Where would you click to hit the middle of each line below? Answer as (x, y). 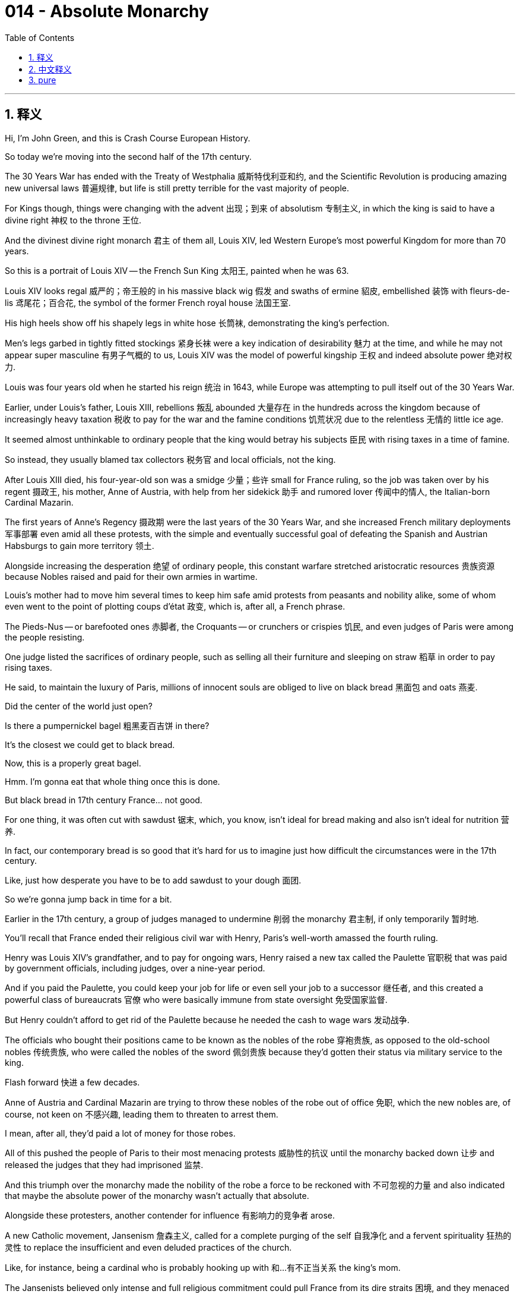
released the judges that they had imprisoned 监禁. (104, 1164)
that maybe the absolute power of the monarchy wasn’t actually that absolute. (157, 1195)
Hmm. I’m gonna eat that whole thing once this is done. (112, 781)
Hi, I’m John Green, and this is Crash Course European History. (128, 138)
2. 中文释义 (50, 69)
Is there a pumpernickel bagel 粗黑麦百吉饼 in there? (107, 725)
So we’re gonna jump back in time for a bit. (88, 899)
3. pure (42, 80)
